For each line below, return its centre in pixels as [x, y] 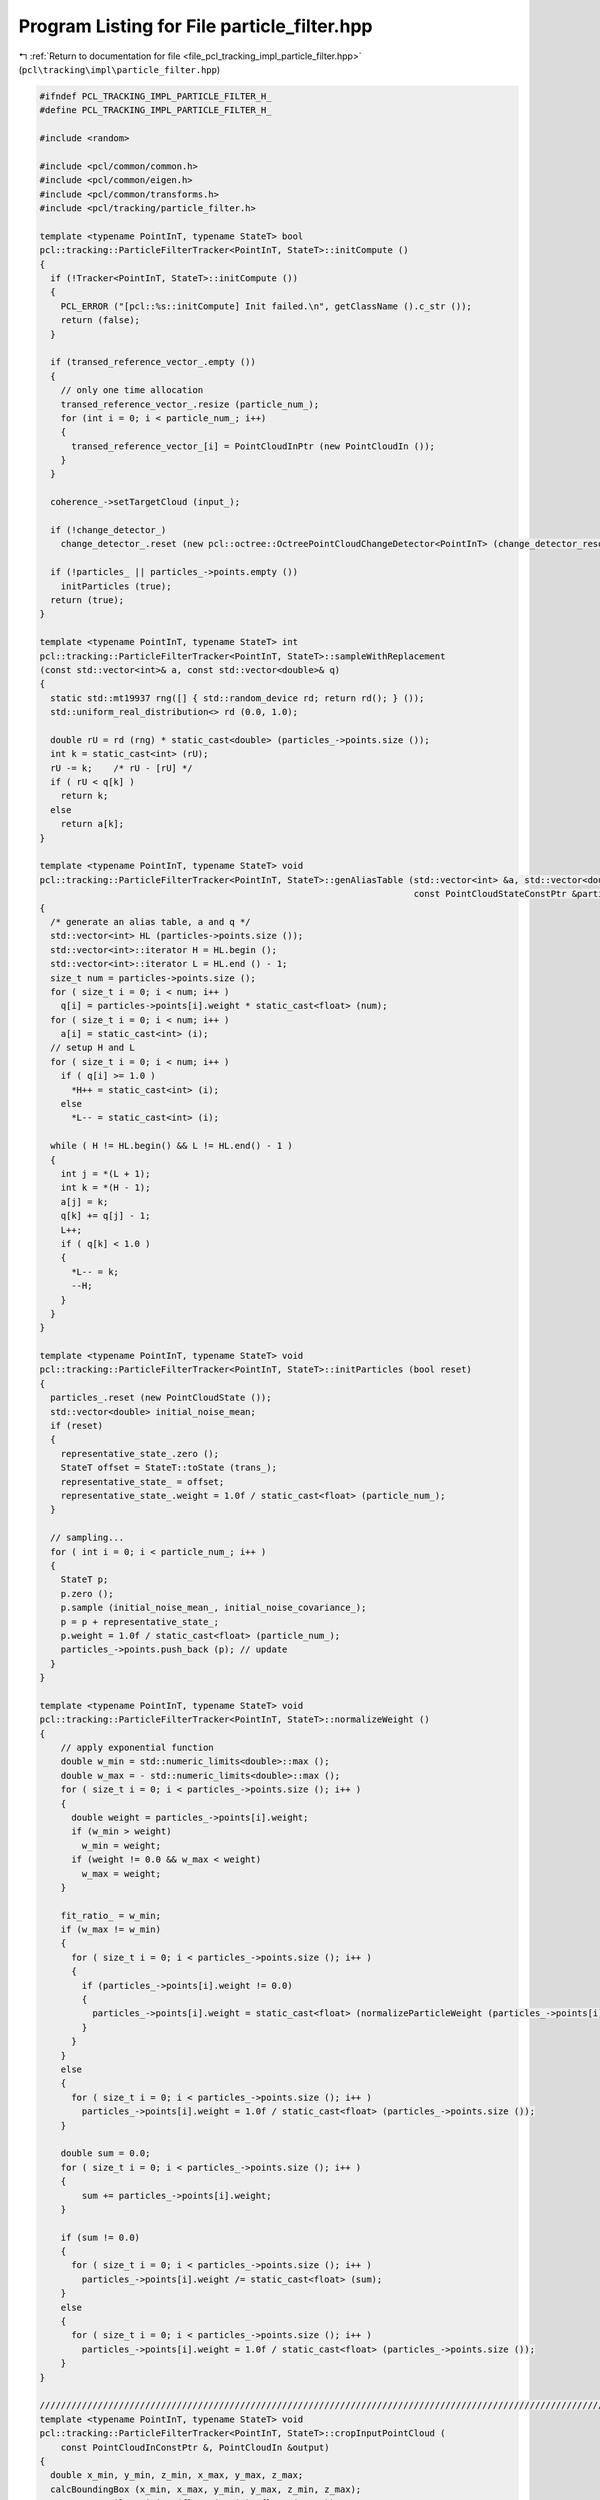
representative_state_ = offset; [142, 1481]
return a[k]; [92, 824]
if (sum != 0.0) [100, 2237]
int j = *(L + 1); [105, 1173]
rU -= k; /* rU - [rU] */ [122, 768]
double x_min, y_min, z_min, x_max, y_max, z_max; [177, 2475]
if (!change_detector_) [108, 530]
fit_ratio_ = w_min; [111, 1915]
